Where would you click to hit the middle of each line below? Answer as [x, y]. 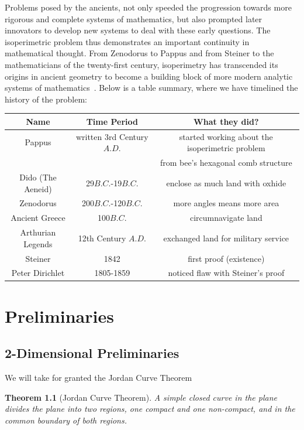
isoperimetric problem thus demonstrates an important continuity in [127, 41]
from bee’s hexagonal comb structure [226, 163]
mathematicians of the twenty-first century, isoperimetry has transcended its [141, 64]
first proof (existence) [226, 258]
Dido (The [38, 177]
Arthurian [38, 232]
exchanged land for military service [226, 238]
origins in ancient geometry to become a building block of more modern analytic [149, 76]
